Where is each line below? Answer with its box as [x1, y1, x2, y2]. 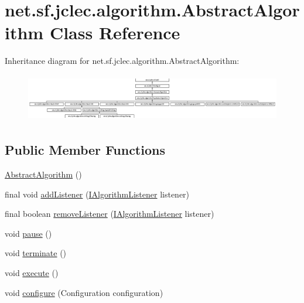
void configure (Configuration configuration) [5, 286, 163, 298]
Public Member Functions [5, 141, 165, 159]
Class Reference [49, 21, 180, 45]
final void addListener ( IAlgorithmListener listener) [5, 188, 190, 200]
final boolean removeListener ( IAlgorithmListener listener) [5, 207, 214, 220]
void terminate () [5, 247, 67, 259]
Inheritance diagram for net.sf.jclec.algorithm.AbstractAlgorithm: [5, 55, 240, 67]
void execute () [5, 266, 59, 278]
